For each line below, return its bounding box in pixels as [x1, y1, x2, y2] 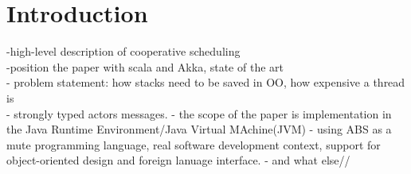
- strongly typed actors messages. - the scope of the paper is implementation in [6, 105, 392, 122]
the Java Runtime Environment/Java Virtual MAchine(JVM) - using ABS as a [6, 121, 392, 137]
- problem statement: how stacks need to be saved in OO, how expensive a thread [6, 74, 405, 91]
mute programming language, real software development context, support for [6, 136, 381, 153]
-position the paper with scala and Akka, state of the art [6, 58, 284, 75]
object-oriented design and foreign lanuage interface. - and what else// [6, 152, 350, 168]
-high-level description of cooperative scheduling [6, 43, 241, 60]
